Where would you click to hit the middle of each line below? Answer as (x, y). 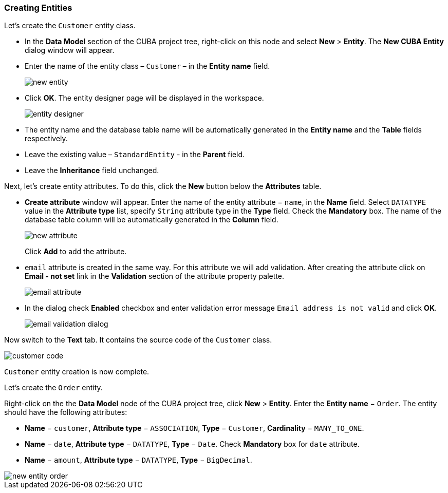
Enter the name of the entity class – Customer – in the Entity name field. (147, 66)
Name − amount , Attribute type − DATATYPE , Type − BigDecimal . (138, 460)
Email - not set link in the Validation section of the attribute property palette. (154, 276)
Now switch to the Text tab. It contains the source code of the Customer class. (138, 340)
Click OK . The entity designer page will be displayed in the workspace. (144, 98)
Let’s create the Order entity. (53, 388)
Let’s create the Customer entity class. (70, 26)
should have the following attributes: (66, 412)
